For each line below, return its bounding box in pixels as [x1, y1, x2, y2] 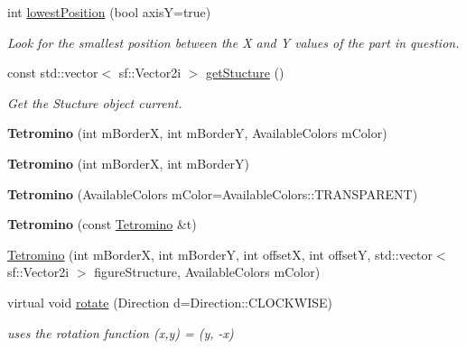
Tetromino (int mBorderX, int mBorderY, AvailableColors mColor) [7, 124, 387, 142]
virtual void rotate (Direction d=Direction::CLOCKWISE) [7, 292, 332, 311]
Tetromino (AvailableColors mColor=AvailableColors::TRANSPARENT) [7, 184, 418, 203]
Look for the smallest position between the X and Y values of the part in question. [7, 32, 460, 51]
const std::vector [7, 63, 98, 82]
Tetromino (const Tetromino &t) [7, 215, 197, 234]
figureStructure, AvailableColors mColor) [94, 262, 321, 281]
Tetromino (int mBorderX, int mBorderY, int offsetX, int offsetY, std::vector [7, 244, 433, 263]
